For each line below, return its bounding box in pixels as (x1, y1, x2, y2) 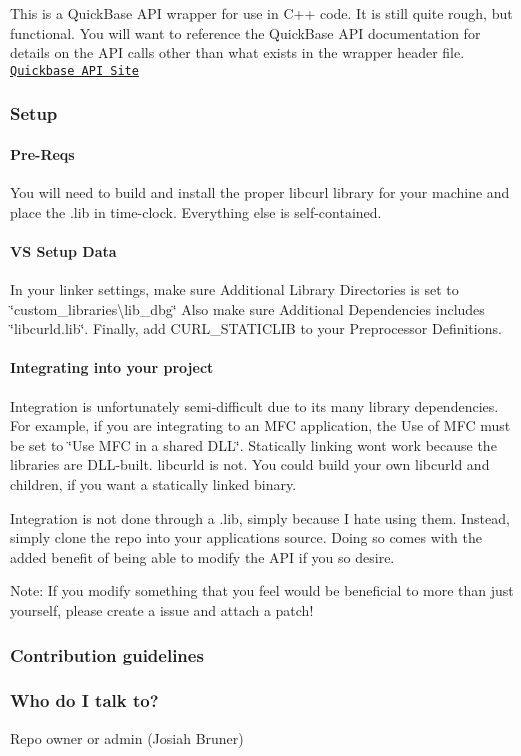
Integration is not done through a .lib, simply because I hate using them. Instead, (10, 507, 510, 528)
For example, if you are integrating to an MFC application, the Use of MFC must (10, 415, 511, 436)
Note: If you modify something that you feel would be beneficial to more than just (10, 580, 514, 601)
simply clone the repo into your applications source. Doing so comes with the (10, 527, 483, 548)
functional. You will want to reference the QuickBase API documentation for (10, 22, 481, 43)
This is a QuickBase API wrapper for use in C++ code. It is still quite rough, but (10, 3, 513, 23)
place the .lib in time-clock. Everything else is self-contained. (10, 201, 382, 222)
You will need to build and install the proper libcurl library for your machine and (10, 182, 510, 203)
